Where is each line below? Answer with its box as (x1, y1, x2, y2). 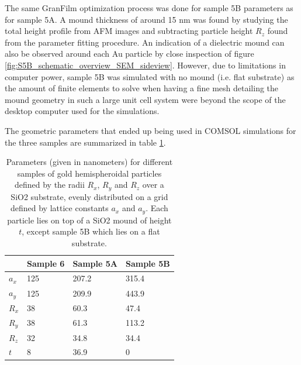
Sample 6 (27, 257, 65, 269)
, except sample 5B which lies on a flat (22, 225, 160, 237)
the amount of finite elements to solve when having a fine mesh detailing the (5, 82, 279, 94)
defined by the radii (14, 178, 85, 191)
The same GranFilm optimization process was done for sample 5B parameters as (5, 2, 293, 13)
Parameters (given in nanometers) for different (6, 156, 173, 168)
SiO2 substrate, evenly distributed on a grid (11, 190, 168, 202)
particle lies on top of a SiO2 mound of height (7, 214, 172, 226)
